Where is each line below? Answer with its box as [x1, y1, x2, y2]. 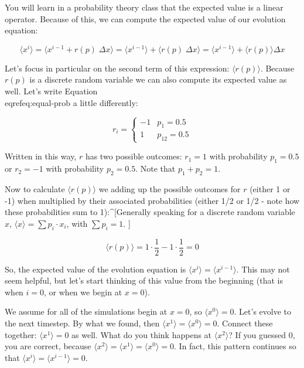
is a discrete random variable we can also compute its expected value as [29, 73, 287, 86]
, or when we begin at [44, 285, 122, 298]
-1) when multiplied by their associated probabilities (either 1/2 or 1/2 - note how [5, 194, 300, 206]
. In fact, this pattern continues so [174, 340, 296, 352]
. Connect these [217, 317, 273, 329]
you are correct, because [5, 340, 91, 352]
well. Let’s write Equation [5, 85, 98, 97]
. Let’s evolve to [234, 305, 292, 318]
